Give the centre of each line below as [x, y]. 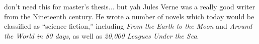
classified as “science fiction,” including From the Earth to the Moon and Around [128, 26]
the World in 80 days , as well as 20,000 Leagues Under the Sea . [102, 35]
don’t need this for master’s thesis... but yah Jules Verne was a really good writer [130, 6]
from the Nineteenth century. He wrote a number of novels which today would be [129, 16]
